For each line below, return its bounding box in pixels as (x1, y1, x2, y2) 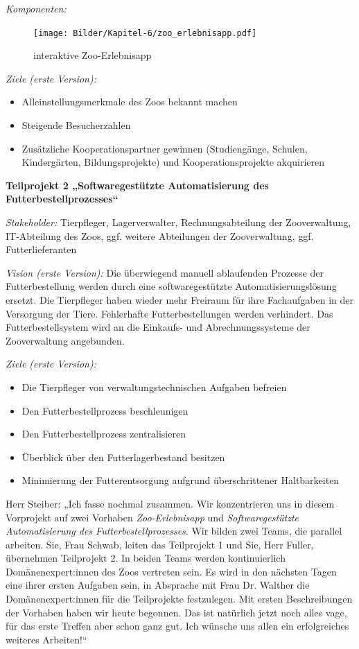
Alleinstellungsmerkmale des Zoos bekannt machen (21, 94, 238, 109)
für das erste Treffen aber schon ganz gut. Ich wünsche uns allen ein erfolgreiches (6, 618, 349, 633)
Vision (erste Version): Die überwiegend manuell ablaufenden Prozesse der (6, 265, 324, 279)
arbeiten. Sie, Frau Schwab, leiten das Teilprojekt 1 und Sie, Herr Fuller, (6, 537, 314, 551)
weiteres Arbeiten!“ (6, 632, 87, 646)
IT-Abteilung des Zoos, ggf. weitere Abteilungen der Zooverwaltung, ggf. (6, 228, 314, 243)
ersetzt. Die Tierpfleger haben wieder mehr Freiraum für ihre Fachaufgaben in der (6, 292, 353, 306)
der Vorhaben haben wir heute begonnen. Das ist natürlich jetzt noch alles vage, (6, 605, 347, 619)
